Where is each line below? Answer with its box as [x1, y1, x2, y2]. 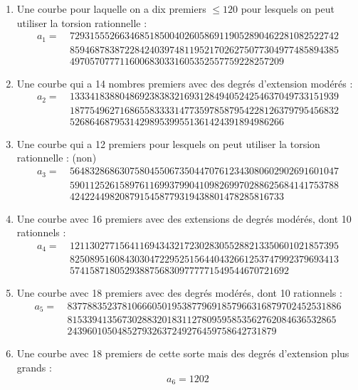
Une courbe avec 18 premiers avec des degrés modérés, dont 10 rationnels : [16, 285, 342, 300]
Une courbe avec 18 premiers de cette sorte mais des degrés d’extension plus [16, 346, 349, 361]
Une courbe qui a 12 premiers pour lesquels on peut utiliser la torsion [16, 136, 320, 151]
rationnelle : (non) [16, 150, 97, 165]
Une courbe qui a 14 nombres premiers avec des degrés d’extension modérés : [16, 75, 353, 90]
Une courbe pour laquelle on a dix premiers [16, 1, 206, 16]
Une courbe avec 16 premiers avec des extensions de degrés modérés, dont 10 [16, 211, 352, 226]
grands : [16, 360, 52, 375]
